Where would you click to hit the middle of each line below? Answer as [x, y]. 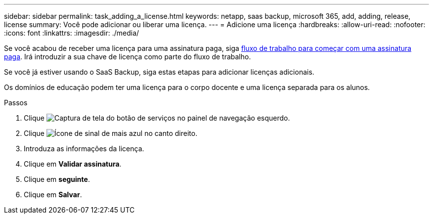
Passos [16, 103]
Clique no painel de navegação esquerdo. [157, 118]
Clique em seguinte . [57, 179]
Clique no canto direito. [111, 133]
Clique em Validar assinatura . [73, 164]
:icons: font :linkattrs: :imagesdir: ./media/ [72, 33]
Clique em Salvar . [53, 195]
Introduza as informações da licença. [84, 149]
